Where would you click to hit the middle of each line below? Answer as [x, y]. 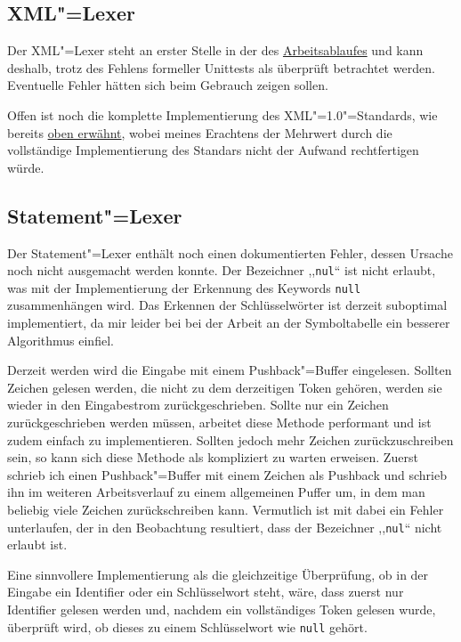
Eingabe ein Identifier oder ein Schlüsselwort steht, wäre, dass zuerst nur [206, 592]
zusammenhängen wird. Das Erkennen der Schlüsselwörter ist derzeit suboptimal [227, 305]
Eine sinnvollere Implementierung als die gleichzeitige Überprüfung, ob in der [218, 574]
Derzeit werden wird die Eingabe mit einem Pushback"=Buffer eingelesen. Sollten [230, 370]
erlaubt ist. [37, 544]
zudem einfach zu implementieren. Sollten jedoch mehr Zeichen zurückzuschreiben [230, 439]
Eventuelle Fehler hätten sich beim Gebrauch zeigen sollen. [168, 85]
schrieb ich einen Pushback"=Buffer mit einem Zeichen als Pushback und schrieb [227, 474]
